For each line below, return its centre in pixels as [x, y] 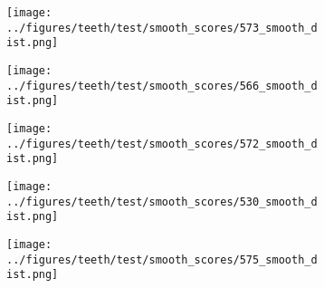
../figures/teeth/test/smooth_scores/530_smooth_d [162, 202]
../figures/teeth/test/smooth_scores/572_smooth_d [162, 144]
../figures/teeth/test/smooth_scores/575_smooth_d [162, 259]
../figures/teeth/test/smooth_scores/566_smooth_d [162, 86]
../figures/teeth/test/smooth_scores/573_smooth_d [162, 28]
